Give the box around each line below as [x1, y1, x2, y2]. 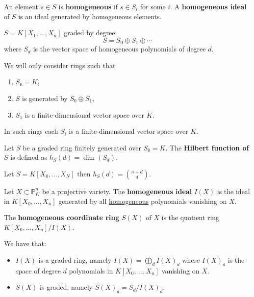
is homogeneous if [58, 1, 118, 11]
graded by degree [64, 27, 115, 38]
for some [140, 1, 166, 11]
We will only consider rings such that [4, 60, 116, 70]
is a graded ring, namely [38, 254, 112, 265]
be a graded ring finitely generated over [23, 142, 142, 152]
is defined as [10, 152, 48, 162]
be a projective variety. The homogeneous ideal [42, 186, 192, 196]
